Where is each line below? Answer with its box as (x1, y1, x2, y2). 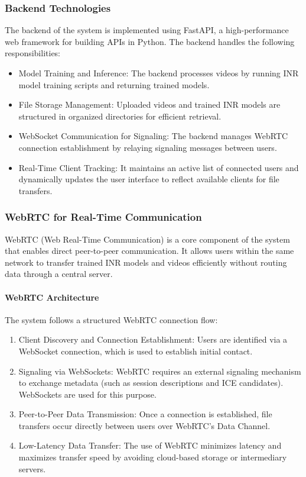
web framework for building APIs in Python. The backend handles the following (5, 35, 295, 47)
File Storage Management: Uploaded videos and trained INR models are (18, 98, 281, 111)
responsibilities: (5, 47, 61, 59)
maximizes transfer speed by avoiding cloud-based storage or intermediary (18, 451, 287, 463)
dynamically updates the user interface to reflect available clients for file (18, 173, 279, 185)
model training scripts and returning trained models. (18, 78, 210, 91)
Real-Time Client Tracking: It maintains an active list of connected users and (18, 161, 299, 173)
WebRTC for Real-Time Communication (5, 210, 202, 224)
